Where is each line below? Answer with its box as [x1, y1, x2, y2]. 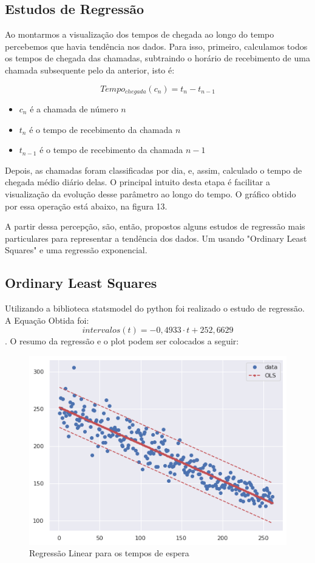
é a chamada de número [30, 103, 118, 115]
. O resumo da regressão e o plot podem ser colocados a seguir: [5, 335, 239, 347]
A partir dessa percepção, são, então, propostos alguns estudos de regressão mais [5, 220, 305, 233]
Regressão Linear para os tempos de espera [29, 547, 189, 559]
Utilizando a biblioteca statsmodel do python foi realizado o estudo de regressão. [5, 302, 305, 315]
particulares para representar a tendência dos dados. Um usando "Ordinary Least [5, 231, 307, 244]
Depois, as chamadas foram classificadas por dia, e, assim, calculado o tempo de [5, 163, 302, 176]
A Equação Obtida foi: [5, 313, 89, 326]
